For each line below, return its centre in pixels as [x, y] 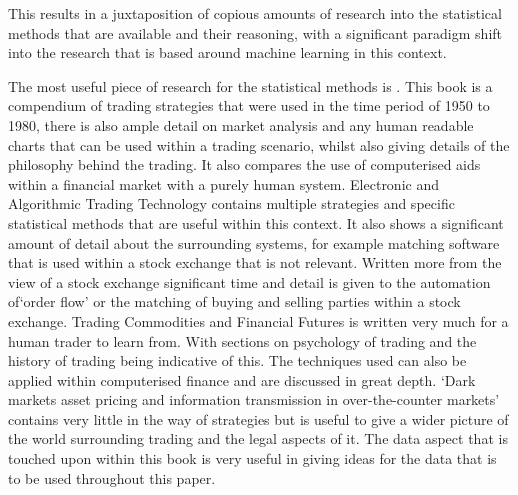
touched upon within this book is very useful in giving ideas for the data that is [252, 458]
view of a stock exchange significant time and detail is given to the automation [249, 281]
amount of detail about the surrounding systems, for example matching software [254, 242]
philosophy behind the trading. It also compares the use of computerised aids [244, 164]
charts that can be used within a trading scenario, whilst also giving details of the [259, 144]
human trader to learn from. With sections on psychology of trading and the [242, 340]
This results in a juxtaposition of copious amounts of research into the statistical [255, 13]
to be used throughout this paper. [112, 477]
